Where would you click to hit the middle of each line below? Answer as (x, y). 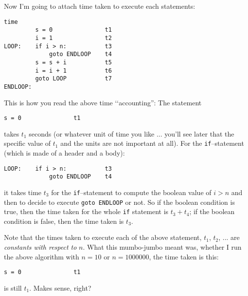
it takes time (23, 192)
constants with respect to (40, 247)
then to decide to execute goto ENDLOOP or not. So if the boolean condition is (119, 202)
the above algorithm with (42, 256)
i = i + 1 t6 (73, 70)
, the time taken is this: (184, 256)
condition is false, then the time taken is (64, 221)
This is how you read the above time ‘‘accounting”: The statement (103, 102)
